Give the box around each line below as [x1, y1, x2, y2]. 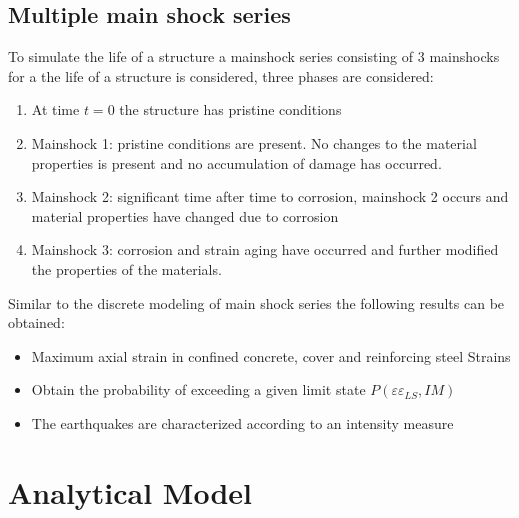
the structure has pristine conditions [119, 99, 342, 120]
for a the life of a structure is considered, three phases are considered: [8, 65, 434, 86]
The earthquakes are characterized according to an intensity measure [31, 412, 454, 433]
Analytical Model [8, 471, 253, 512]
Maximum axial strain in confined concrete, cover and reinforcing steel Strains [31, 345, 511, 366]
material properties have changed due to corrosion [31, 205, 339, 226]
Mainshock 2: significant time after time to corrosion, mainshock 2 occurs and [31, 186, 509, 207]
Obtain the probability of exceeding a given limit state [31, 379, 366, 400]
